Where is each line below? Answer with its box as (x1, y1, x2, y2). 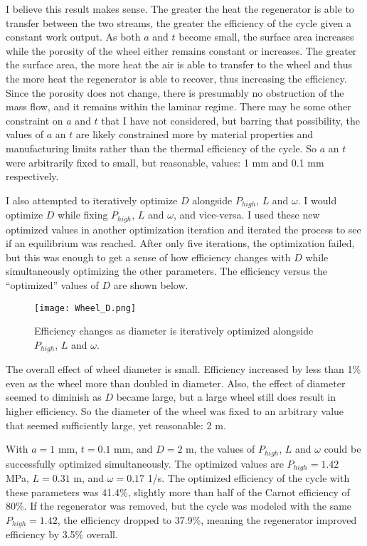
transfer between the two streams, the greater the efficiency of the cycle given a (6, 15, 352, 30)
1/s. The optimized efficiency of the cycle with (147, 471, 350, 485)
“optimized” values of (6, 278, 99, 292)
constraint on (6, 112, 63, 127)
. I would (297, 192, 337, 207)
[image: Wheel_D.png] (34, 303, 137, 313)
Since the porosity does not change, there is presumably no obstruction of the (6, 85, 344, 100)
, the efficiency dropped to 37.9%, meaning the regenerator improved (57, 512, 357, 527)
